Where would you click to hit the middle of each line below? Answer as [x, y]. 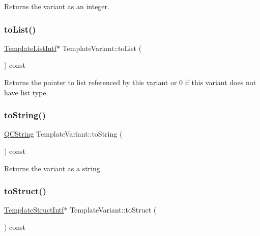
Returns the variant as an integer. [57, 6]
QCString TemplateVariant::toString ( [63, 134]
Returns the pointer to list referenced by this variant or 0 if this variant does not [130, 82]
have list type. [26, 92]
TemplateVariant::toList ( [102, 48]
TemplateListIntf [30, 48]
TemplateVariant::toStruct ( [113, 210]
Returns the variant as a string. [53, 168]
